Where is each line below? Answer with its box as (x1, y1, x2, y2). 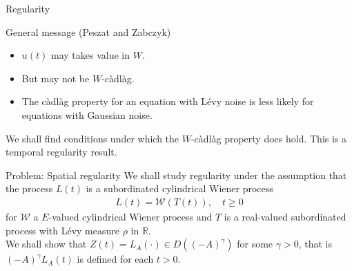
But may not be (21, 71, 90, 85)
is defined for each (77, 252, 154, 266)
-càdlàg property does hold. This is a (190, 131, 347, 145)
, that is (298, 236, 332, 251)
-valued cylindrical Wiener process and (48, 209, 213, 223)
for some (237, 236, 273, 251)
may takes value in (51, 48, 130, 62)
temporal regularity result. (6, 144, 117, 159)
